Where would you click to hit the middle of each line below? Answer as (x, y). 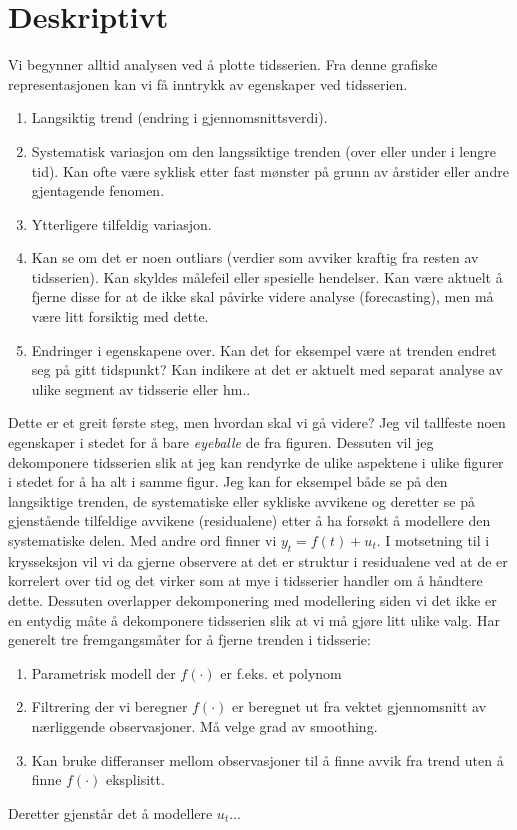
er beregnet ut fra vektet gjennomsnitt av (359, 706)
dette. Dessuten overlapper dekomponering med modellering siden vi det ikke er (252, 599)
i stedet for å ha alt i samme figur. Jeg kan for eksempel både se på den (228, 481)
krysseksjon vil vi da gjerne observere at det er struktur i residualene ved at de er (258, 560)
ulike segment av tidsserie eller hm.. (141, 388)
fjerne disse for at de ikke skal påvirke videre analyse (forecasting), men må (262, 296)
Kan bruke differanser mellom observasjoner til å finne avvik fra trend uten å (267, 759)
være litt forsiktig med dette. (120, 316)
